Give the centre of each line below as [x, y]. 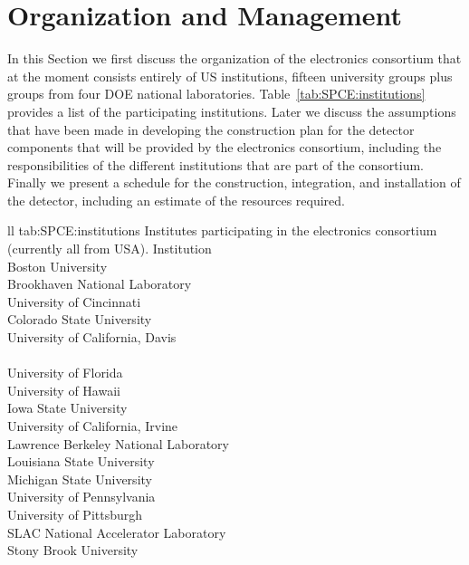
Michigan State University [80, 479]
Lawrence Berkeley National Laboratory [118, 443]
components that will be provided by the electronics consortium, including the [225, 147]
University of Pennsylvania [81, 497]
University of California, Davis [92, 337]
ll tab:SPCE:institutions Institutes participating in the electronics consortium [222, 230]
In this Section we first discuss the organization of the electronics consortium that [234, 58]
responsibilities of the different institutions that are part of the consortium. [215, 164]
